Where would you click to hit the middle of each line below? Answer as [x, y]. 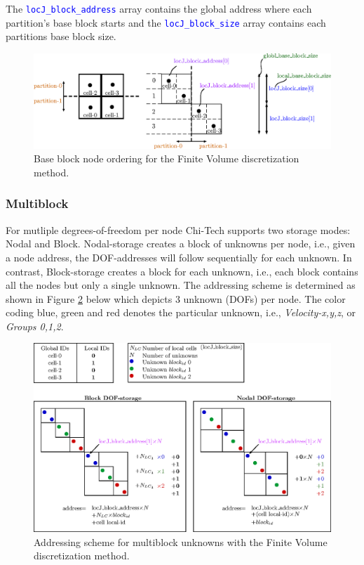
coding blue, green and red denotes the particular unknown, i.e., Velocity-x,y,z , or [181, 312]
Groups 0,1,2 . [35, 326]
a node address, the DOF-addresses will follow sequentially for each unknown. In [179, 257]
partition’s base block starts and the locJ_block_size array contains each [166, 22]
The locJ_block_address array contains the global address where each [159, 8]
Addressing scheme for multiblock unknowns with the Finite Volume [181, 541]
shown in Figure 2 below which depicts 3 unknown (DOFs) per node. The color [176, 298]
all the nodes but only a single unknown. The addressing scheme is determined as [181, 285]
